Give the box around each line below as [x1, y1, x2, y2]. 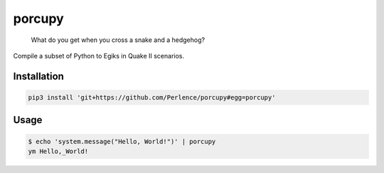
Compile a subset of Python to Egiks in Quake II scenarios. [13, 51, 185, 60]
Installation [13, 70, 64, 82]
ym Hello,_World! [28, 147, 89, 155]
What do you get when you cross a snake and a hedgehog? [31, 36, 206, 44]
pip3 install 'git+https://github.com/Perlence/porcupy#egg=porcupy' [28, 93, 276, 101]
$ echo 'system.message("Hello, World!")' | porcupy [28, 137, 216, 145]
